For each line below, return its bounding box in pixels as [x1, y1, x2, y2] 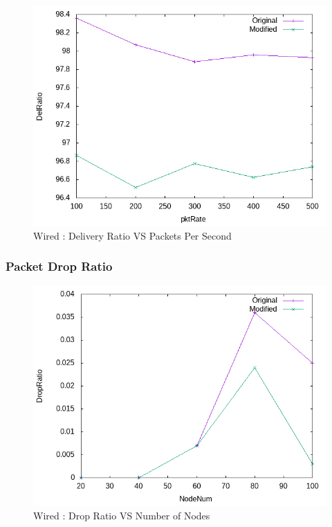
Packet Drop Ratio [6, 258, 113, 275]
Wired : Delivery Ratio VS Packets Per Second [33, 228, 232, 242]
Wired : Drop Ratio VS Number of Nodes [33, 508, 210, 522]
